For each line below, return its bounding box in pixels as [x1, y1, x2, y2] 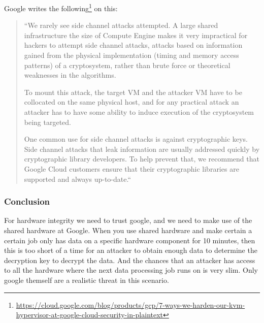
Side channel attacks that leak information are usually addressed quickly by [24, 143, 260, 154]
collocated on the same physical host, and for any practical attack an [24, 96, 239, 107]
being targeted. [24, 116, 72, 127]
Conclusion [4, 195, 50, 208]
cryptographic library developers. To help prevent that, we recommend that [24, 153, 259, 164]
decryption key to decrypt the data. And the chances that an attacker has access [4, 254, 255, 265]
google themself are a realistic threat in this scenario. [4, 274, 169, 285]
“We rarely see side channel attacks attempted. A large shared [24, 20, 218, 30]
